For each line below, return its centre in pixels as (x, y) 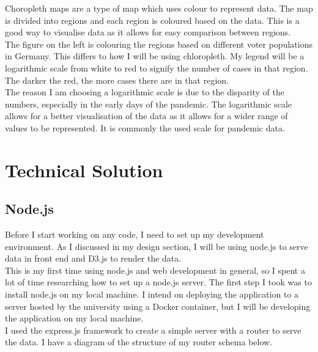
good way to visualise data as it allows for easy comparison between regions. (148, 32)
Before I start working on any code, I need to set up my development (135, 234)
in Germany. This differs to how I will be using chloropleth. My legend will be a (155, 56)
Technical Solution (84, 170)
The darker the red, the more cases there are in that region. (117, 80)
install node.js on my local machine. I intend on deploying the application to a (152, 294)
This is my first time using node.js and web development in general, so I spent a (155, 270)
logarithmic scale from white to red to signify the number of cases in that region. (157, 68)
